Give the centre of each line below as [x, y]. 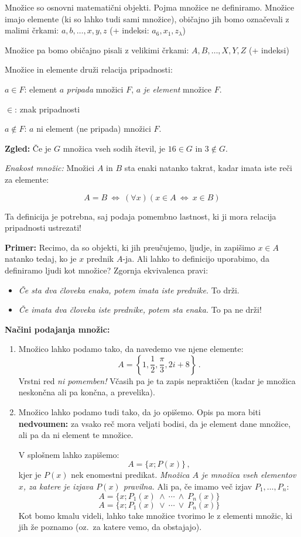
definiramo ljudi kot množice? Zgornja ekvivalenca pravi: [107, 270]
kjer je [30, 475]
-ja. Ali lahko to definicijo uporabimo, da [196, 259]
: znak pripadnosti [47, 109]
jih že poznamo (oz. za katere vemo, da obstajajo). [110, 527]
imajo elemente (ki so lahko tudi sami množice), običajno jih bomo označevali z [147, 18]
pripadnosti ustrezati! [43, 228]
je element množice [177, 89]
